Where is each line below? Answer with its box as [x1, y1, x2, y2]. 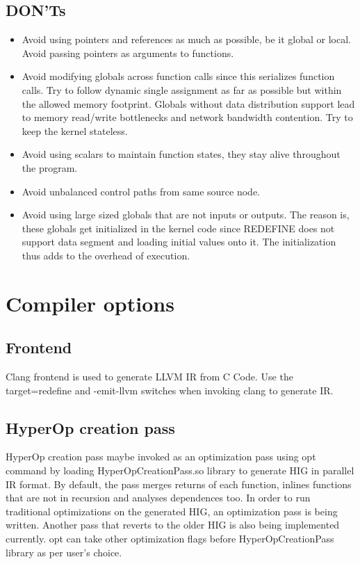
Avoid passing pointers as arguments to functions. [22, 45, 234, 60]
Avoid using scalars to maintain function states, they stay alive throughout [22, 147, 341, 161]
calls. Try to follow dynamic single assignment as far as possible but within [22, 82, 342, 97]
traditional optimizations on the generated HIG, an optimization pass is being [6, 503, 338, 518]
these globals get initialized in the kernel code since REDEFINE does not [22, 220, 335, 235]
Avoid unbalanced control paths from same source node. [22, 184, 260, 198]
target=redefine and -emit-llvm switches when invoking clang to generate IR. [6, 382, 334, 397]
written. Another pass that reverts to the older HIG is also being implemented [6, 517, 340, 532]
